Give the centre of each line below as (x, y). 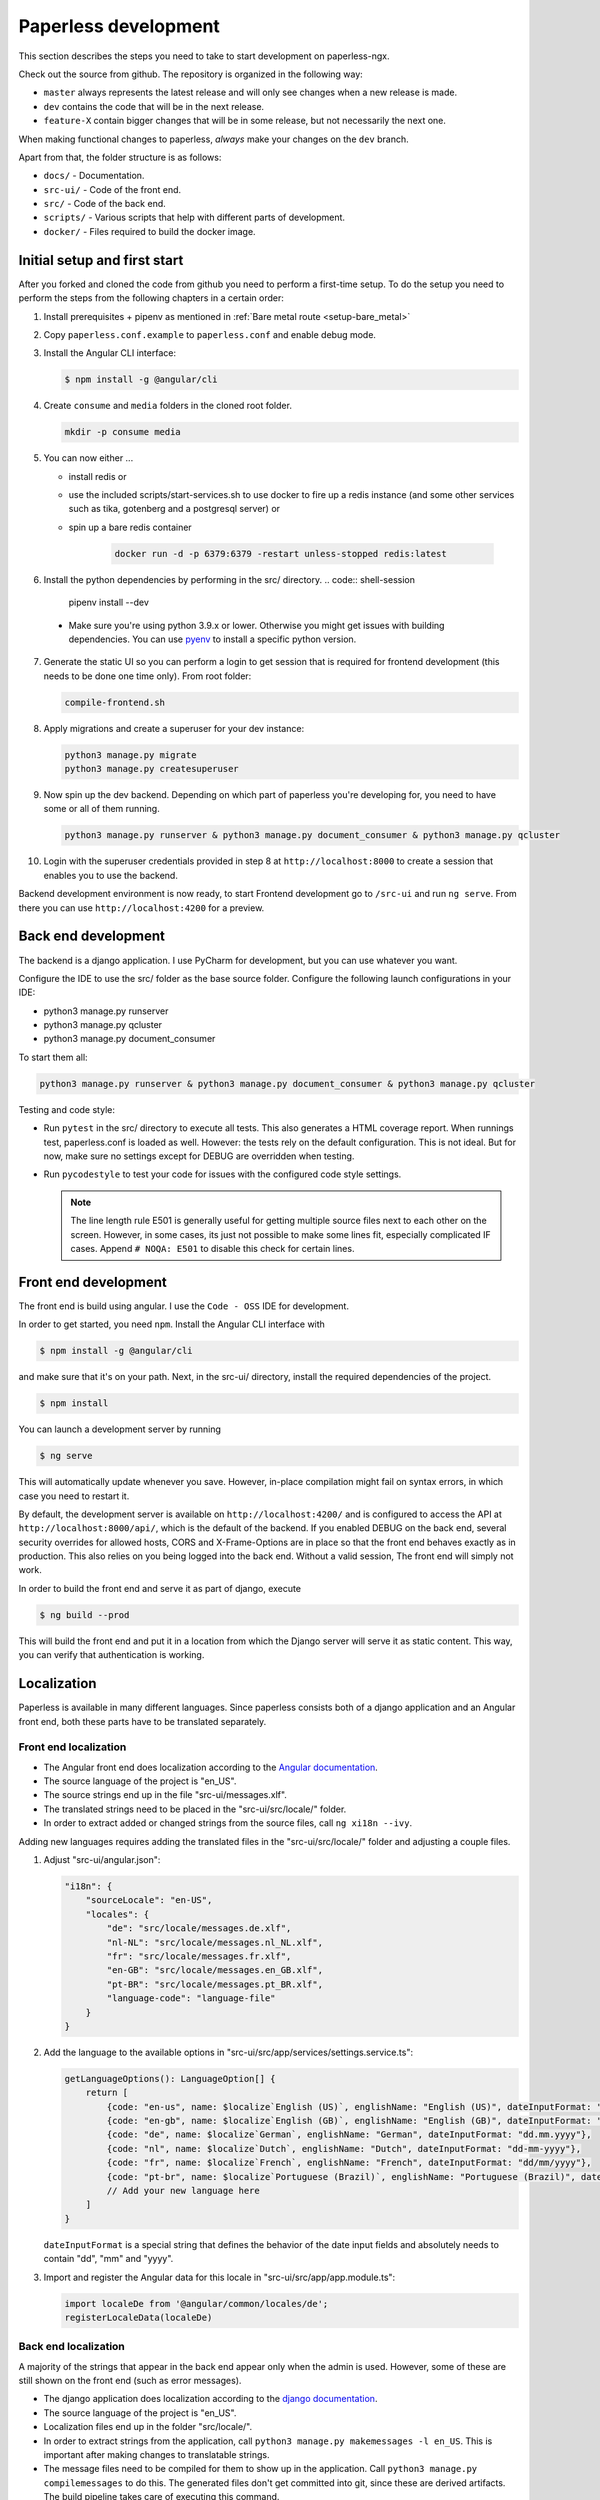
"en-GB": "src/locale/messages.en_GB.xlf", (215, 1970)
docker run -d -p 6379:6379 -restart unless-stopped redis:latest (280, 553)
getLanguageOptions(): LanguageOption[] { (170, 2078)
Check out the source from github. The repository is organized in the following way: (191, 74)
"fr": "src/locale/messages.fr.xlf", (199, 1956)
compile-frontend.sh (114, 702)
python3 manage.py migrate (130, 754)
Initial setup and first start (101, 260)
